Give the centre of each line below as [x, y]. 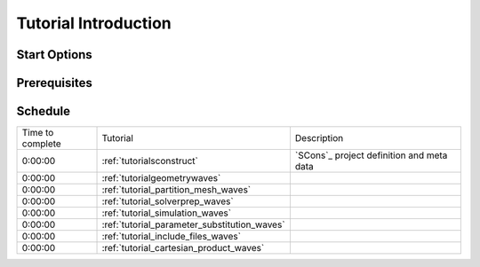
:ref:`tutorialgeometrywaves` [161, 178]
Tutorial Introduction [94, 23]
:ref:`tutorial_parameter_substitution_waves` [193, 224]
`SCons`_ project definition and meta [371, 155]
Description [319, 138]
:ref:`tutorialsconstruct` [150, 161]
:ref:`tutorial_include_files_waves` [172, 237]
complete [41, 144]
